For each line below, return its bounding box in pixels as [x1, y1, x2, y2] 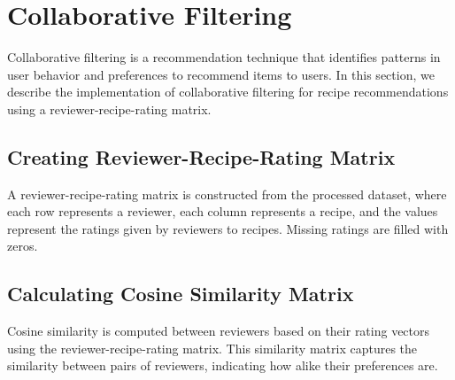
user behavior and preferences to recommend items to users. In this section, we [7, 65, 435, 83]
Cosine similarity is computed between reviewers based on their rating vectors [7, 322, 430, 340]
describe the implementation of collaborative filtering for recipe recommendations [7, 82, 449, 101]
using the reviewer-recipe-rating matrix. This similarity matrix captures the [7, 338, 418, 357]
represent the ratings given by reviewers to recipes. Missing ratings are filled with [7, 219, 449, 237]
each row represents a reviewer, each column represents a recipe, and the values [7, 202, 438, 221]
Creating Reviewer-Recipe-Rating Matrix [7, 143, 396, 170]
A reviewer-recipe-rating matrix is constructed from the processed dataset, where [7, 184, 447, 203]
